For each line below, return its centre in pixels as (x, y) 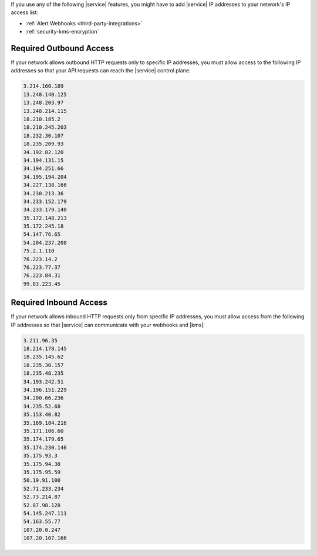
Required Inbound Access (59, 303)
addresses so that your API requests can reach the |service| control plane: (101, 71)
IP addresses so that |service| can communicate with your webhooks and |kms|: (108, 325)
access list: (24, 12)
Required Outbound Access (63, 48)
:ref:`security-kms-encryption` (62, 32)
